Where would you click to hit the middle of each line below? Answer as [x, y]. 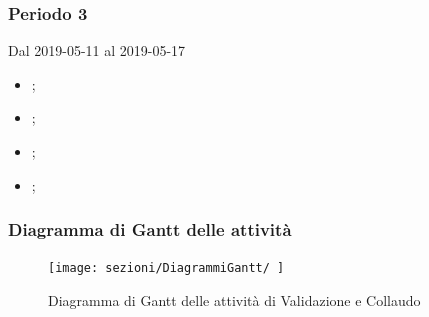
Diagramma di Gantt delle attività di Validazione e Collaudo [234, 300]
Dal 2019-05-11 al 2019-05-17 [97, 50]
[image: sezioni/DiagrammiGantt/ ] [166, 268]
